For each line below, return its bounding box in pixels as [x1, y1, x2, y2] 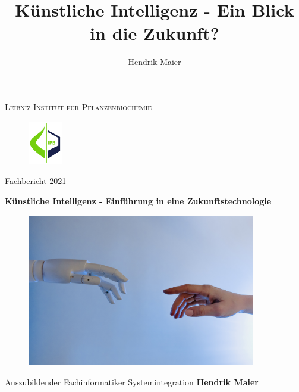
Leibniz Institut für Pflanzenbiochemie [5, 100, 152, 113]
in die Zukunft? [90, 21, 219, 45]
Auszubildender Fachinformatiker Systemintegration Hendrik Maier [5, 375, 259, 388]
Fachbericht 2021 [5, 175, 67, 187]
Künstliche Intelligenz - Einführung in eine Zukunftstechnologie [5, 195, 272, 207]
